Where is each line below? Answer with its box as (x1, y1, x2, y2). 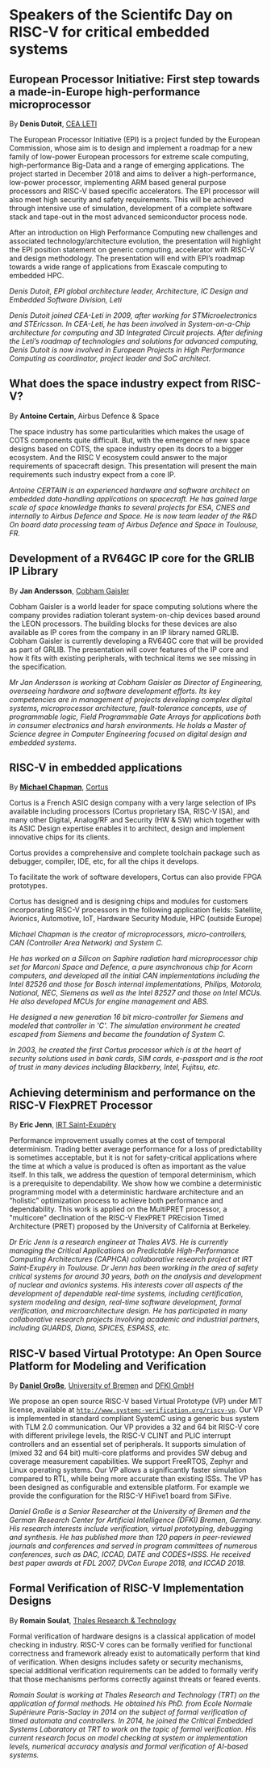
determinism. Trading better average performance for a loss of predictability (9, 1144, 263, 1154)
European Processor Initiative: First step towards (9, 72, 261, 86)
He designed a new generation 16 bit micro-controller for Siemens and (9, 1013, 244, 1022)
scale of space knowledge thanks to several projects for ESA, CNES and (9, 502, 251, 512)
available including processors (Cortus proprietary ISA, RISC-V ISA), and (9, 806, 250, 816)
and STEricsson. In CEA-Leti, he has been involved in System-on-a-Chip (9, 319, 251, 328)
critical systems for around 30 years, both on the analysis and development (9, 1271, 262, 1281)
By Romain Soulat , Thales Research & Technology (9, 1615, 177, 1625)
